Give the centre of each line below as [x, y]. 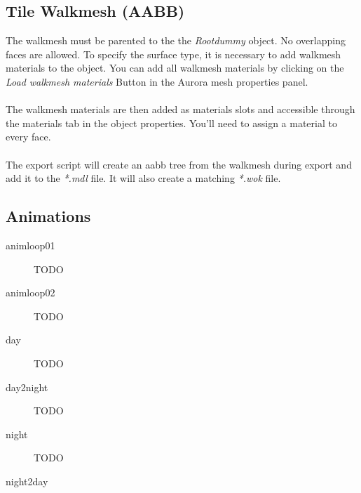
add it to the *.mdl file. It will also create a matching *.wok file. [143, 178]
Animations [48, 216]
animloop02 [30, 292]
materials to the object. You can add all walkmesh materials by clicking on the [175, 68]
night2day [27, 481]
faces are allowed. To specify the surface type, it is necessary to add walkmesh [173, 54]
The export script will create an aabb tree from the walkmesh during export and [179, 164]
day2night [27, 387]
